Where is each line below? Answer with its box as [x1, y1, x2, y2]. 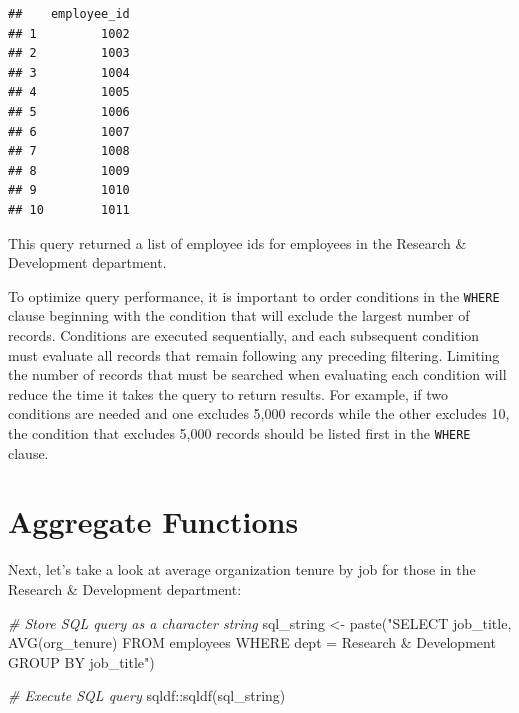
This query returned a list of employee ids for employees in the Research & [8, 232, 467, 253]
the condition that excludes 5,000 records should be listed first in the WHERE [8, 422, 471, 443]
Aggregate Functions [8, 501, 299, 542]
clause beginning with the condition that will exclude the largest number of [8, 305, 470, 326]
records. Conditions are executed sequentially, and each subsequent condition [8, 324, 480, 345]
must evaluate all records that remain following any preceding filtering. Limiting [8, 344, 500, 365]
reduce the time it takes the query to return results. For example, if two [8, 383, 449, 404]
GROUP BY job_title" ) [8, 651, 155, 672]
